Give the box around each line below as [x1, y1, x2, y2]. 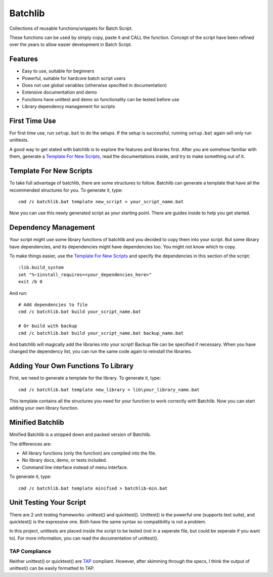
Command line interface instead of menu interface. [22, 464, 128, 470]
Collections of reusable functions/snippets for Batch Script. [9, 25, 133, 31]
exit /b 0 [18, 279, 42, 285]
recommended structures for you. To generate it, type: [9, 187, 123, 193]
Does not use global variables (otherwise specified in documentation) [22, 82, 167, 88]
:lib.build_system [18, 264, 64, 271]
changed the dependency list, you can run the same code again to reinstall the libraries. [9, 348, 192, 354]
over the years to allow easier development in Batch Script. [9, 41, 132, 48]
